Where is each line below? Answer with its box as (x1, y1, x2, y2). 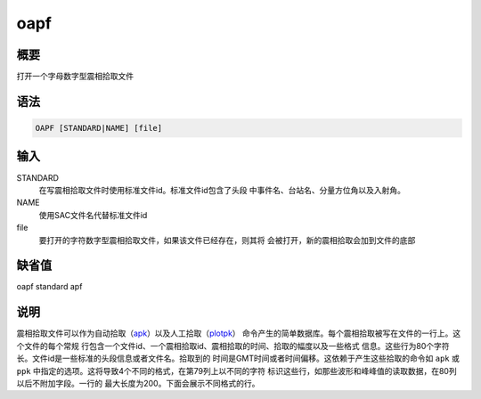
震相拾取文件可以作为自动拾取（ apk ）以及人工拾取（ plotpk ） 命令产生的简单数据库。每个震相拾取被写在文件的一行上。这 (16, 328, 461, 338)
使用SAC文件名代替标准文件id (38, 209, 148, 220)
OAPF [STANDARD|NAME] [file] (35, 123, 163, 134)
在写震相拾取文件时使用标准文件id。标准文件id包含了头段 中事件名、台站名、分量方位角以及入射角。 (38, 184, 405, 195)
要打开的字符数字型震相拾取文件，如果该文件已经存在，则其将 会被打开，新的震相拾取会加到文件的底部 (38, 234, 416, 245)
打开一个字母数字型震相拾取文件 (16, 71, 134, 82)
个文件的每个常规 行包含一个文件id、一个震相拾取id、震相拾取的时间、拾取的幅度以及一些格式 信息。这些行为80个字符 (16, 340, 450, 351)
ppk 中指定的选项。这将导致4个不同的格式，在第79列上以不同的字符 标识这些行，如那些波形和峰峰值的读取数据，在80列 (16, 365, 458, 376)
